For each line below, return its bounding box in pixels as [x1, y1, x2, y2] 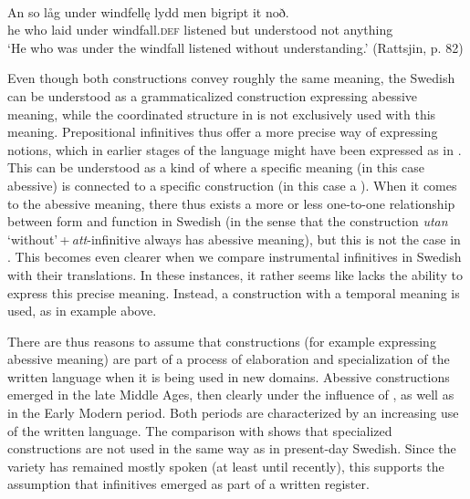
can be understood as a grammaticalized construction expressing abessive [7, 86, 418, 105]
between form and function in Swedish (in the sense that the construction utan [7, 212, 448, 231]
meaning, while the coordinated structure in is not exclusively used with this [7, 104, 436, 123]
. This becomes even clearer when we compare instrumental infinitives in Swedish [7, 247, 462, 266]
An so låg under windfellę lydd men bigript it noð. [7, 2, 289, 21]
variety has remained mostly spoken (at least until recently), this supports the [7, 456, 444, 475]
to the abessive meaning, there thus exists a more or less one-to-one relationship [7, 193, 455, 213]
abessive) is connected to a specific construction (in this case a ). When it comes [7, 175, 457, 194]
